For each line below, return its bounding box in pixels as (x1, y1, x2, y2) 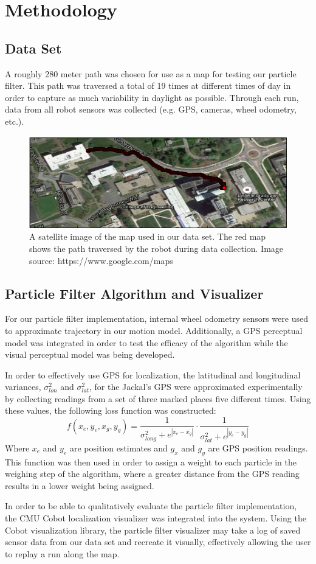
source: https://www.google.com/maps (29, 254, 173, 266)
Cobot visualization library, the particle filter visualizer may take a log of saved (5, 523, 301, 536)
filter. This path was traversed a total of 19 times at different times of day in (5, 79, 291, 92)
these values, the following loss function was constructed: (5, 404, 216, 417)
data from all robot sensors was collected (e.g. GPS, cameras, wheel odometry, (5, 103, 297, 116)
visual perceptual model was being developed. (5, 348, 175, 361)
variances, (5, 380, 41, 393)
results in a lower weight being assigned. (5, 479, 154, 492)
